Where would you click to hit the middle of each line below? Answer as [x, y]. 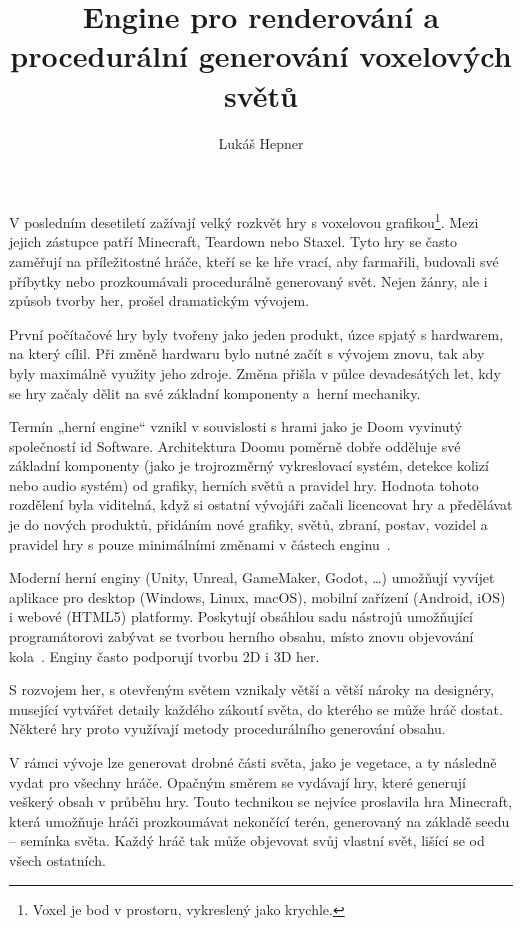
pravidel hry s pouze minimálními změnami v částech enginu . [200, 543]
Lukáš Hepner [261, 142]
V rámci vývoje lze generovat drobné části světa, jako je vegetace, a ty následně [253, 762]
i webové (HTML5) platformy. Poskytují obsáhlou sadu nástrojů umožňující [241, 616]
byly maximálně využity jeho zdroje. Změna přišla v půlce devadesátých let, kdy [255, 372]
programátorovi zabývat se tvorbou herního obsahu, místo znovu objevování [241, 636]
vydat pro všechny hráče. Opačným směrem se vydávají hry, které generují [238, 781]
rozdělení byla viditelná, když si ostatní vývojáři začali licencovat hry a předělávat [261, 504]
